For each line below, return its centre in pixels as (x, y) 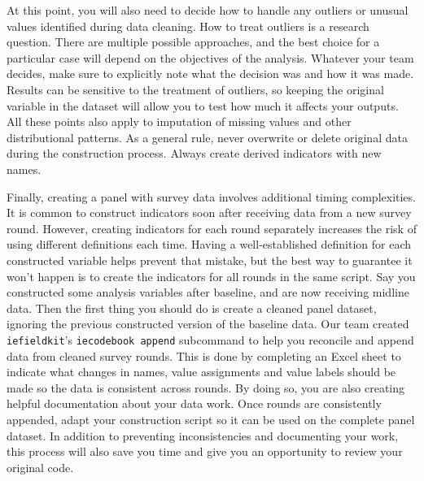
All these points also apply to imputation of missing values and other (179, 121)
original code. (40, 467)
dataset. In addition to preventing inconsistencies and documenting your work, (203, 435)
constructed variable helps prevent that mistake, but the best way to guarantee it (210, 260)
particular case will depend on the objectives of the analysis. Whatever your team (210, 57)
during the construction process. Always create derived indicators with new (194, 153)
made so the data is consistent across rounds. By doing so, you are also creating (206, 387)
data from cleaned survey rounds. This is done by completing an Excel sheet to (204, 355)
